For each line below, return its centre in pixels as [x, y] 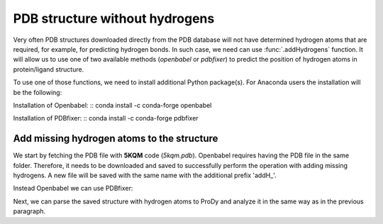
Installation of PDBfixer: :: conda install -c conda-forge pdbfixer [106, 118]
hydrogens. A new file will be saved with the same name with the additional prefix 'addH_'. [145, 175]
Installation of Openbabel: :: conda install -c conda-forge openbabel [112, 105]
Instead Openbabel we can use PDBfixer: [73, 189]
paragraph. [29, 211]
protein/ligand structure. [49, 69]
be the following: [38, 92]
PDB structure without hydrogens [114, 18]
